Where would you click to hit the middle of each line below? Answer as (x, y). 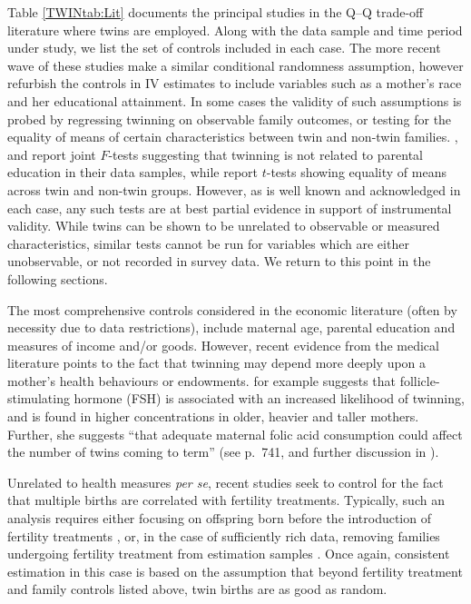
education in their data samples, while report (133, 172)
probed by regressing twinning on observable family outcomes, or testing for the (230, 119)
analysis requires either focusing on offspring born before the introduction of (219, 518)
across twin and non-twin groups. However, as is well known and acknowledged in (234, 189)
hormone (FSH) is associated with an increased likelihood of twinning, (269, 398)
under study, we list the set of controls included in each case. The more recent (224, 48)
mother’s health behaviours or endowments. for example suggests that (201, 380)
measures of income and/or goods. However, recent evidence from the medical (223, 345)
